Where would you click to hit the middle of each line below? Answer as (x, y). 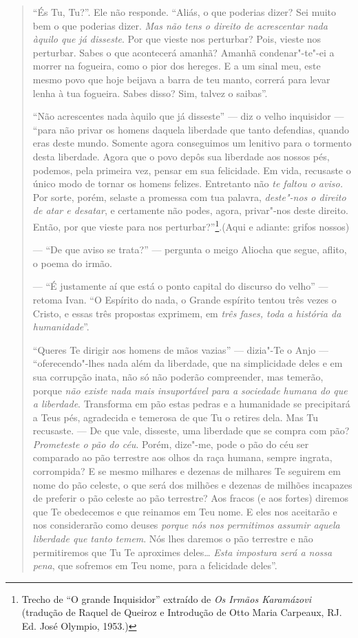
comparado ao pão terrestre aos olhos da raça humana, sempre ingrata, (182, 457)
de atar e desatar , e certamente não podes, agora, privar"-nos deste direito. (191, 210)
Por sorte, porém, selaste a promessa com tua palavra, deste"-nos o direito (189, 196)
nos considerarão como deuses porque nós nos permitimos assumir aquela (186, 525)
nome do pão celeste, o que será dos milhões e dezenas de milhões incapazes (192, 484)
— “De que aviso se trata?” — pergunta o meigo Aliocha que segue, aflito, (190, 249)
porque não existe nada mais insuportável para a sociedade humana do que (190, 390)
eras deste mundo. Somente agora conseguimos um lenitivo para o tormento (192, 143)
